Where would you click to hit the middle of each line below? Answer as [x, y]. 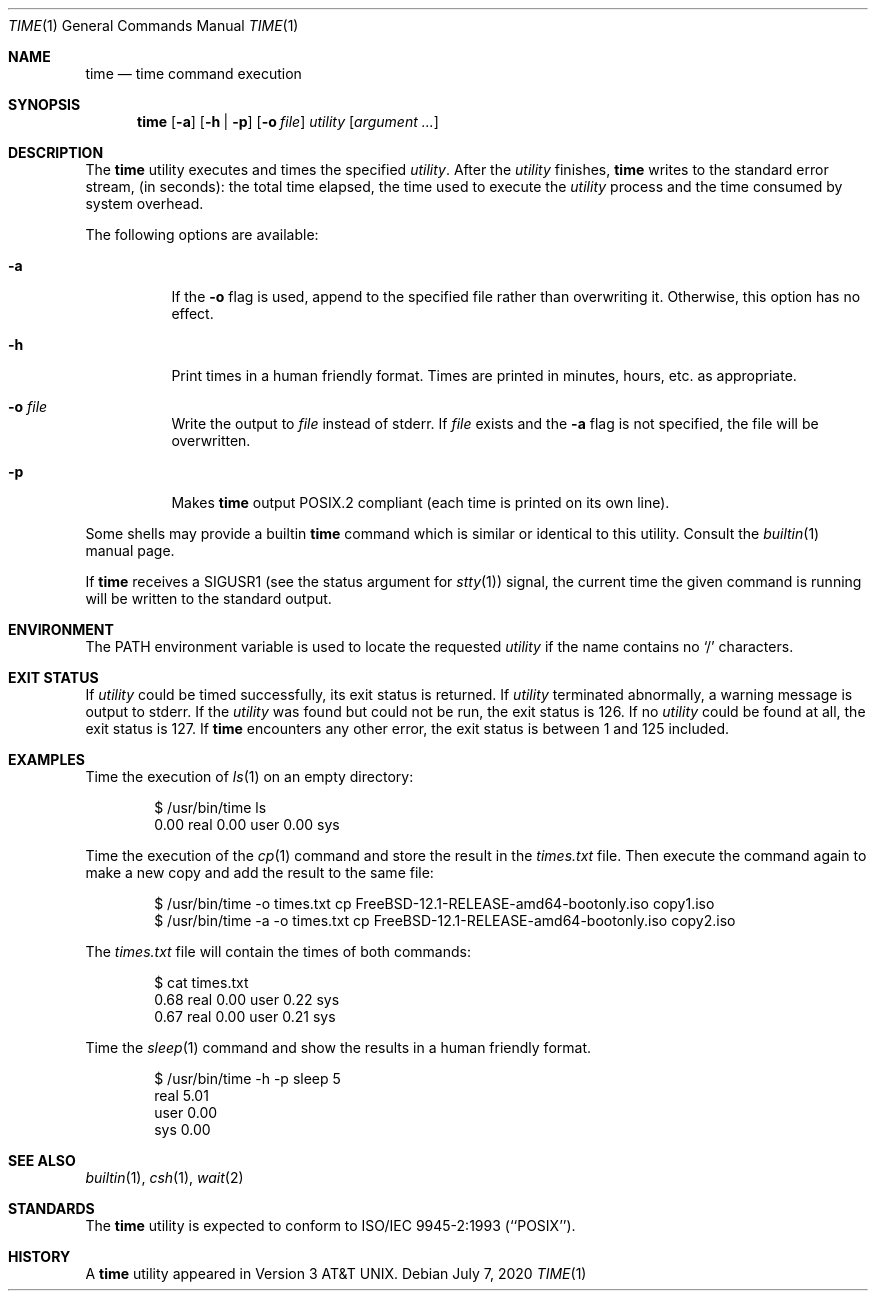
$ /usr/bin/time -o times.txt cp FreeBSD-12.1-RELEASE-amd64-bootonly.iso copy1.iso [434, 903]
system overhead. [144, 203]
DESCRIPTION [56, 152]
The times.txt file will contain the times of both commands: [278, 951]
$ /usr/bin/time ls [210, 807]
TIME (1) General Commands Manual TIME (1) [153, 25]
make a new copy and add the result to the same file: [259, 872]
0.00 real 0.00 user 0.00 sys [247, 824]
